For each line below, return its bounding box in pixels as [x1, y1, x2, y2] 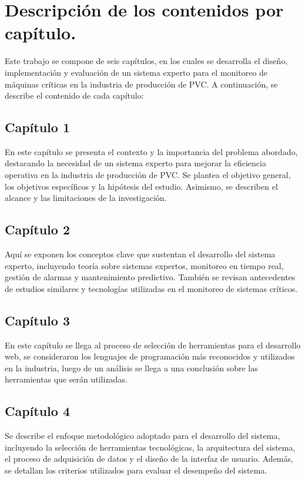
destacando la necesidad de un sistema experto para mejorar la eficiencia [5, 157, 266, 169]
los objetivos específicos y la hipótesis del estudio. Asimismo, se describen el [5, 180, 278, 192]
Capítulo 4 [5, 402, 71, 420]
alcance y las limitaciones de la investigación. [5, 192, 167, 204]
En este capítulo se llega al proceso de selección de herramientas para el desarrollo [5, 338, 301, 351]
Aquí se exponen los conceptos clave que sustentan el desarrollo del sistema [5, 248, 276, 260]
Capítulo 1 [5, 118, 71, 136]
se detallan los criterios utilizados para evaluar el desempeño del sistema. [5, 464, 267, 476]
